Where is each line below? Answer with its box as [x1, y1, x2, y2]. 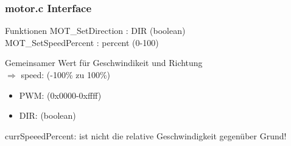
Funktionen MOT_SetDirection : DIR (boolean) [5, 24, 186, 37]
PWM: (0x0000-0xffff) [19, 88, 102, 101]
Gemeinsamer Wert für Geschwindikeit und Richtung [5, 56, 203, 69]
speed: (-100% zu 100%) [21, 68, 111, 81]
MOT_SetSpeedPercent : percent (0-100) [5, 36, 159, 48]
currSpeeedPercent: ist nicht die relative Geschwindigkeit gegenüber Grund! [5, 129, 287, 142]
